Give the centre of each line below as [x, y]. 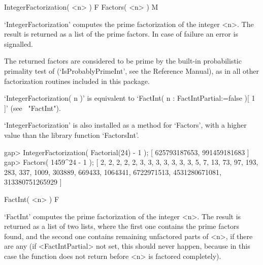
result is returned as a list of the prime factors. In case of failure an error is [121, 34]
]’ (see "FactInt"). [32, 108]
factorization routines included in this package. [77, 81]
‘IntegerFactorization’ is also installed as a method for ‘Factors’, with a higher [125, 125]
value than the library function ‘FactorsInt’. [72, 135]
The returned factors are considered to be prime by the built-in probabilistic [123, 61]
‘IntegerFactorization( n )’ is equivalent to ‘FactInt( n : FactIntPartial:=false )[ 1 [130, 98]
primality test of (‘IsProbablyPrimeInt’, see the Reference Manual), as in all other [131, 70]
